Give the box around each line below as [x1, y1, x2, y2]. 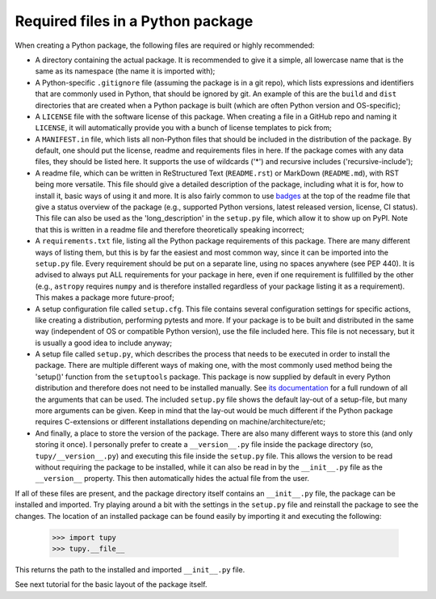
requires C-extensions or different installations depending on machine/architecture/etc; [35, 417, 326, 427]
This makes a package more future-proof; [35, 293, 175, 302]
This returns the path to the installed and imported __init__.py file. [15, 564, 245, 574]
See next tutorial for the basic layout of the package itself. [15, 580, 208, 589]
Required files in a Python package [15, 12, 254, 30]
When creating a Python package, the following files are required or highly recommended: [15, 40, 315, 50]
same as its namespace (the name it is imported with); [35, 66, 216, 76]
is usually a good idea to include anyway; [35, 338, 173, 348]
